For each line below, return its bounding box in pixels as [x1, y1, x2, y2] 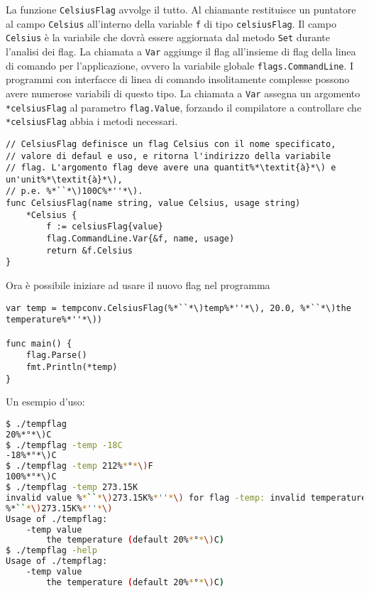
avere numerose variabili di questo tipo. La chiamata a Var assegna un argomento [6, 85, 360, 100]
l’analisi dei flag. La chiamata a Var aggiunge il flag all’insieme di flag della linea [6, 43, 356, 58]
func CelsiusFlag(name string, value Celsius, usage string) [6, 198, 301, 209]
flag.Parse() [26, 350, 87, 361]
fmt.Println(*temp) [26, 361, 118, 372]
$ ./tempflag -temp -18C [6, 440, 123, 450]
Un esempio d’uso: [6, 394, 85, 409]
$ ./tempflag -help [6, 545, 97, 556]
